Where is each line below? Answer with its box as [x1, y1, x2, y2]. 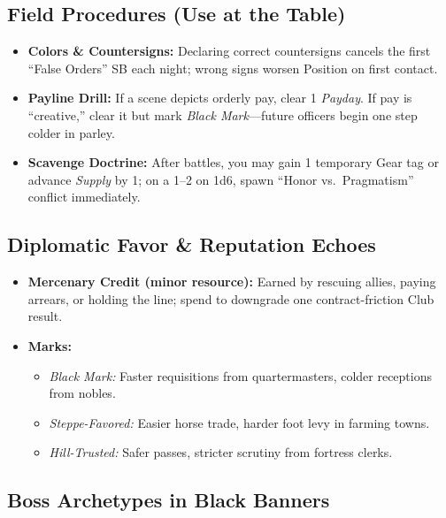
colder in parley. [27, 123, 115, 141]
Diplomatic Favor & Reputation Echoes [7, 231, 376, 258]
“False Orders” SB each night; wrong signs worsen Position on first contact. [27, 58, 438, 77]
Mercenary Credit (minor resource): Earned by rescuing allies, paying [27, 272, 436, 291]
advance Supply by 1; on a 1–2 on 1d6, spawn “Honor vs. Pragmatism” [27, 170, 414, 188]
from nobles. [49, 384, 116, 402]
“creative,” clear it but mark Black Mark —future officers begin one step [27, 105, 418, 124]
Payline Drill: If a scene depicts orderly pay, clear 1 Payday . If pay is [27, 88, 412, 107]
